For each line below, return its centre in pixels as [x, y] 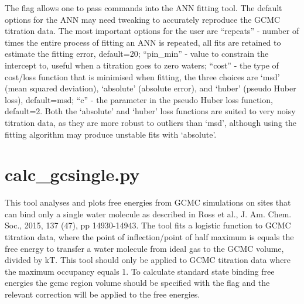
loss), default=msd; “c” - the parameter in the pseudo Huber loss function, [139, 99]
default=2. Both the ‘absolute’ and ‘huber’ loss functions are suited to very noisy [150, 111]
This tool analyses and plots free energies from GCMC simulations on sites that [148, 202]
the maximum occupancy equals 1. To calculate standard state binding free [140, 271]
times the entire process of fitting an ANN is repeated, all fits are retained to [143, 42]
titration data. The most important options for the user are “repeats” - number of [152, 31]
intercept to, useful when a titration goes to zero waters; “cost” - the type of [142, 65]
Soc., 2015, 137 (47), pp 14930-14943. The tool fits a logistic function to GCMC [148, 225]
